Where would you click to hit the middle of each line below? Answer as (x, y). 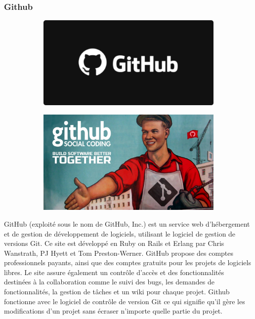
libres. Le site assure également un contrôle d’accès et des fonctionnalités (114, 272)
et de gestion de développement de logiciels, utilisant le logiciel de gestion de (120, 233)
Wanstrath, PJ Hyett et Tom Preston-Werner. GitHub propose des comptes (119, 253)
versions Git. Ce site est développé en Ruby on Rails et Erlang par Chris (114, 243)
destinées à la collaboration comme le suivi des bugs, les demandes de (109, 282)
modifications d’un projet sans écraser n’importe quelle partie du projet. (113, 311)
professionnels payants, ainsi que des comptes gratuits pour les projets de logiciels (127, 262)
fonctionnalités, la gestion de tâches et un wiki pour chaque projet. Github (117, 292)
